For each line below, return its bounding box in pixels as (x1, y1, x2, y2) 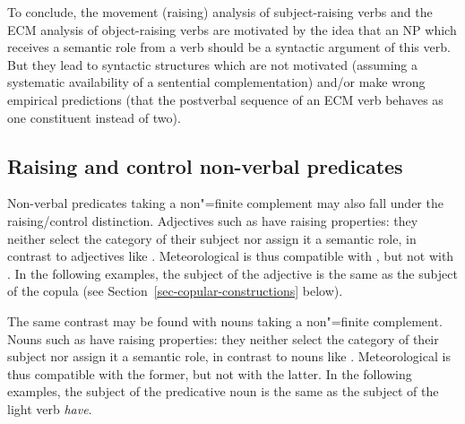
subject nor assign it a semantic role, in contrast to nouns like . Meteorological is (7, 347, 451, 366)
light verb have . (7, 399, 92, 418)
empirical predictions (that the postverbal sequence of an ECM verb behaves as (7, 90, 443, 108)
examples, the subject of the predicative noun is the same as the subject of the (7, 382, 439, 401)
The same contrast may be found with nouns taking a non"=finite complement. (7, 311, 443, 330)
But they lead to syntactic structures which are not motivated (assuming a (7, 55, 418, 74)
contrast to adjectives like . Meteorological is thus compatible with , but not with (7, 247, 454, 265)
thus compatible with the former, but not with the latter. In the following (7, 364, 412, 383)
